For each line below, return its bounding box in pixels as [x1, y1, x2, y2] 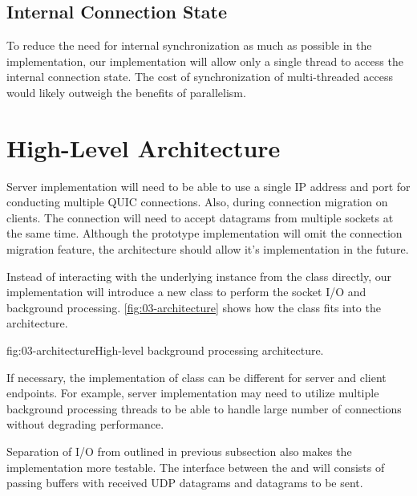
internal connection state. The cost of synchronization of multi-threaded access [6, 68, 393, 85]
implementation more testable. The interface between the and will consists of [6, 458, 385, 475]
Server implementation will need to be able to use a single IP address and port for [6, 177, 411, 194]
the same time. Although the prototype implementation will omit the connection [6, 225, 403, 242]
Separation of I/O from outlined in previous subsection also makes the [6, 443, 352, 460]
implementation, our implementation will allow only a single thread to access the [6, 52, 403, 69]
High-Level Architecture [6, 131, 281, 164]
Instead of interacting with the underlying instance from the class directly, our [6, 267, 392, 284]
